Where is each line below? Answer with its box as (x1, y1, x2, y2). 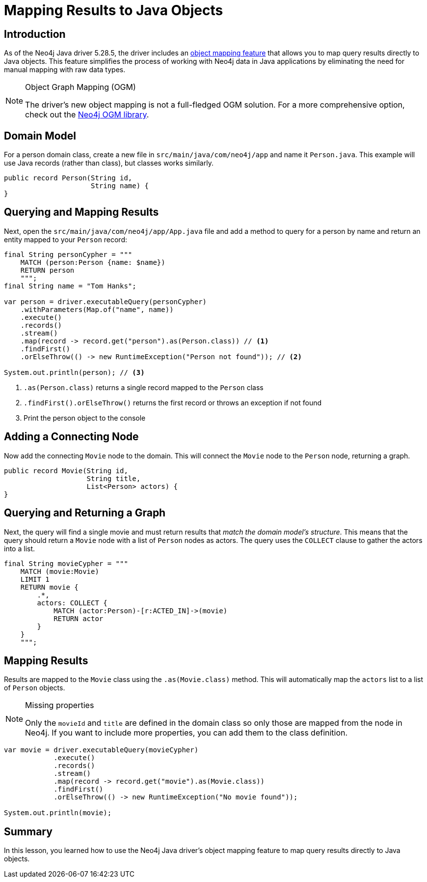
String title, (86, 474, 141, 483)
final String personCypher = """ (4, 250, 133, 258)
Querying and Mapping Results (4, 206, 159, 219)
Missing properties (25, 700, 94, 711)
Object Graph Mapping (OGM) (25, 82, 136, 92)
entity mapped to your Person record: (4, 235, 128, 244)
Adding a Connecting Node (4, 430, 139, 443)
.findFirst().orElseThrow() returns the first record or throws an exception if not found (24, 398, 322, 407)
